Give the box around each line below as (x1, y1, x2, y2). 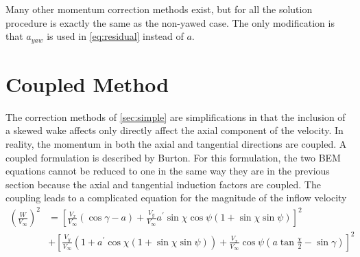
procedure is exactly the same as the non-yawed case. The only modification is (5, 15, 335, 30)
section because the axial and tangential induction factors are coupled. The (5, 177, 321, 191)
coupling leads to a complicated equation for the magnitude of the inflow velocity (5, 190, 347, 205)
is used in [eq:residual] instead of (47, 29, 184, 43)
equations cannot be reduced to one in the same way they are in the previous (5, 164, 330, 178)
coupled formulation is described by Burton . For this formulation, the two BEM (5, 150, 341, 164)
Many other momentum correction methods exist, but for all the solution (5, 2, 313, 16)
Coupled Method (5, 69, 169, 98)
